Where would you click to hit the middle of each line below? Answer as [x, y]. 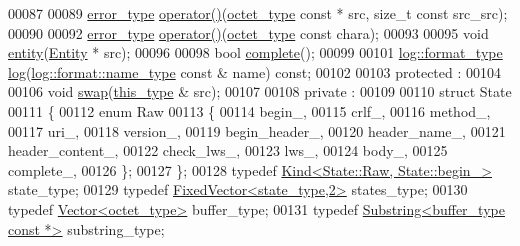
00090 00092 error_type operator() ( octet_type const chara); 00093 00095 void [248, 32]
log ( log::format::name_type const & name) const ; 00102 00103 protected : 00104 [255, 71]
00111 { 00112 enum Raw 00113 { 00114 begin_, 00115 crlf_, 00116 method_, [249, 110]
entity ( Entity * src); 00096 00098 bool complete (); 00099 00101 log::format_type [255, 52]
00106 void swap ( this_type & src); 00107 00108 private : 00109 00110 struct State [260, 91]
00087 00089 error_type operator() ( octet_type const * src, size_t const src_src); [258, 13]
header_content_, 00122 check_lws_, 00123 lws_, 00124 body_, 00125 [228, 150]
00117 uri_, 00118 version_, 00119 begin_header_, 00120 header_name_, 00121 [257, 130]
